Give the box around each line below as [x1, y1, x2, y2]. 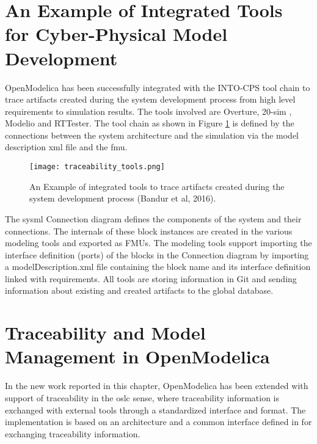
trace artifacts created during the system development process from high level [5, 93, 296, 106]
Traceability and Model [5, 320, 206, 345]
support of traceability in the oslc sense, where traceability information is [5, 391, 279, 404]
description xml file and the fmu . [5, 140, 128, 153]
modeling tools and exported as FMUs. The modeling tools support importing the [5, 236, 312, 249]
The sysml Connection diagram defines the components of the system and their [5, 212, 302, 225]
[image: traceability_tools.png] [29, 162, 165, 172]
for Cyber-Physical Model [5, 21, 228, 46]
